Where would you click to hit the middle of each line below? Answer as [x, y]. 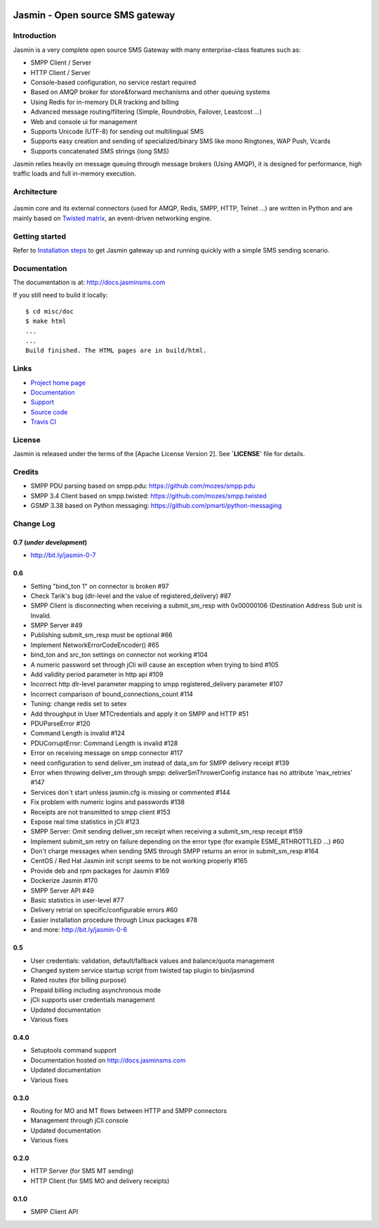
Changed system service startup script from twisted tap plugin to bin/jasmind [142, 970]
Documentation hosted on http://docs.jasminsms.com [108, 1060]
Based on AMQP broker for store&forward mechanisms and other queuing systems [150, 92]
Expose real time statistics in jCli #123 [85, 822]
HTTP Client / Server [60, 72]
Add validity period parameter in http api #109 [97, 674]
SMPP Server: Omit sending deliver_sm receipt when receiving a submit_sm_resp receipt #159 [167, 832]
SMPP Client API [54, 1212]
